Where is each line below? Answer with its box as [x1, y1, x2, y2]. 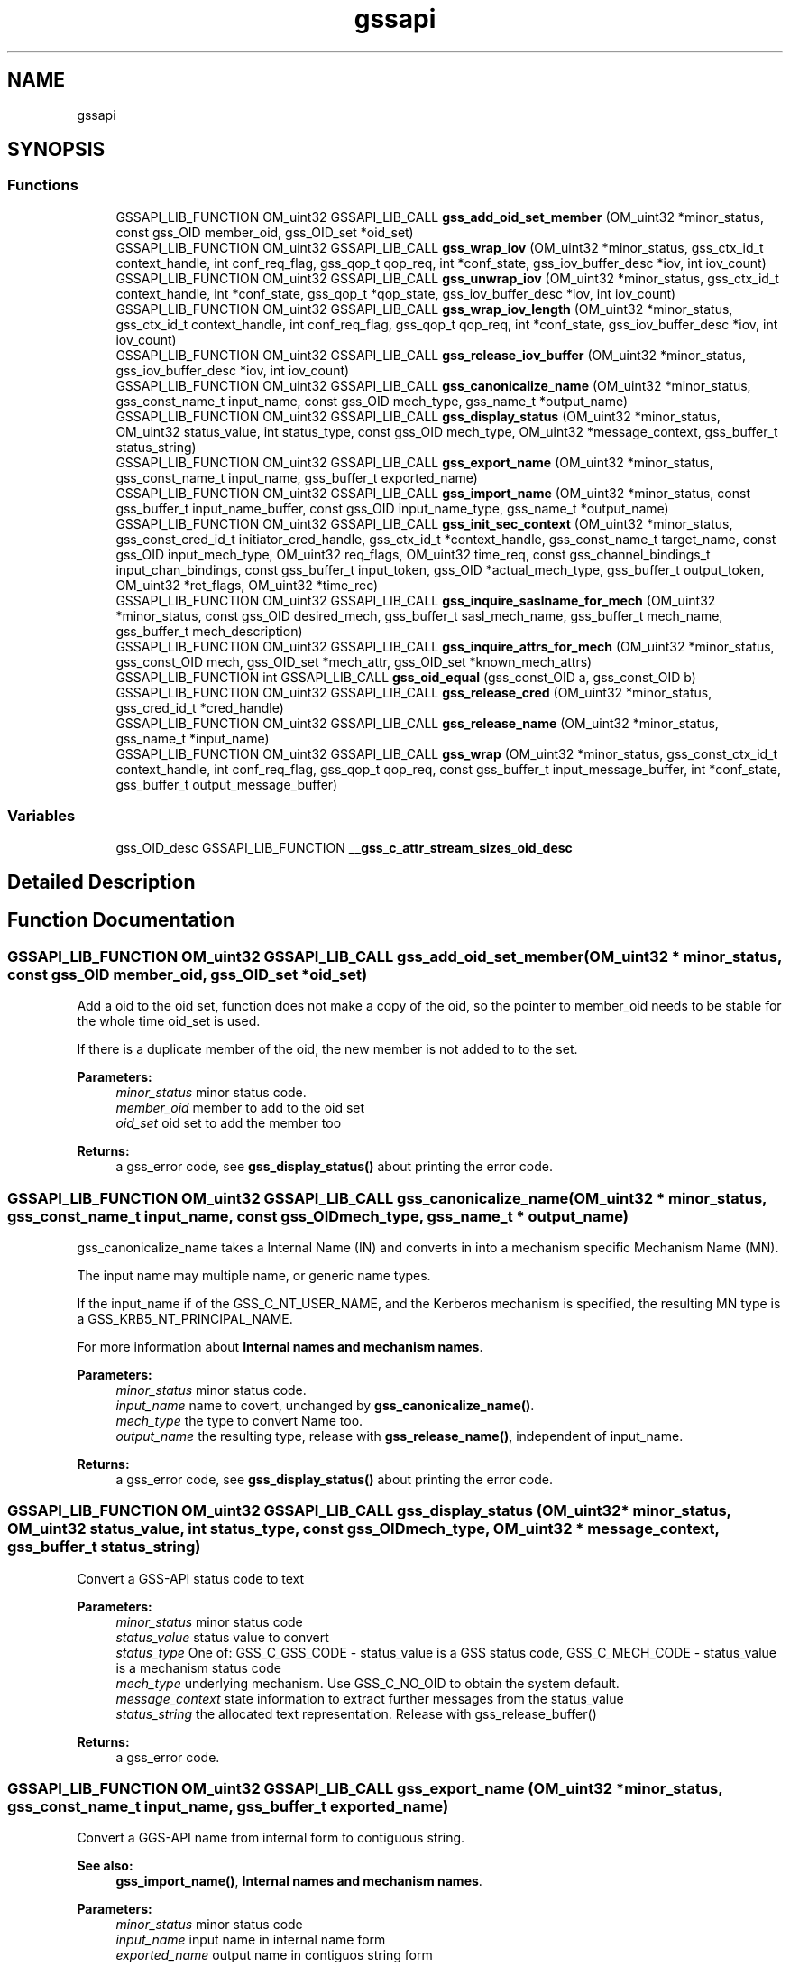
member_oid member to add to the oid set [115, 1100, 365, 1116]
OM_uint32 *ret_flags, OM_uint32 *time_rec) [115, 577, 379, 593]
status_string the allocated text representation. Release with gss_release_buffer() [115, 1705, 597, 1722]
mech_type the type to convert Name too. [115, 1412, 363, 1428]
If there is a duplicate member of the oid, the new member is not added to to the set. [77, 1041, 578, 1057]
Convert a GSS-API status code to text [77, 1570, 305, 1586]
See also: [77, 1858, 133, 1874]
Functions [7, 176, 78, 195]
